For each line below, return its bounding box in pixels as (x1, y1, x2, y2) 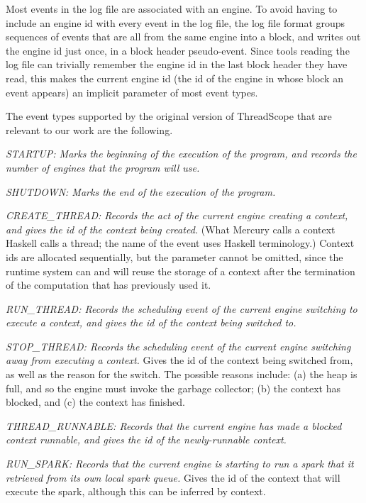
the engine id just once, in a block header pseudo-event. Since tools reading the (6, 43, 350, 57)
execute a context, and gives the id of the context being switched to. (6, 315, 296, 330)
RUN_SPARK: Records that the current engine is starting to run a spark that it (6, 456, 354, 471)
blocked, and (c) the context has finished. (6, 394, 185, 409)
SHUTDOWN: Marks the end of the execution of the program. (6, 184, 276, 199)
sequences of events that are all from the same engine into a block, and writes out (6, 29, 361, 44)
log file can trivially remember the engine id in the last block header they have (6, 57, 348, 72)
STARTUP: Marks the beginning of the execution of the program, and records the (6, 146, 357, 161)
